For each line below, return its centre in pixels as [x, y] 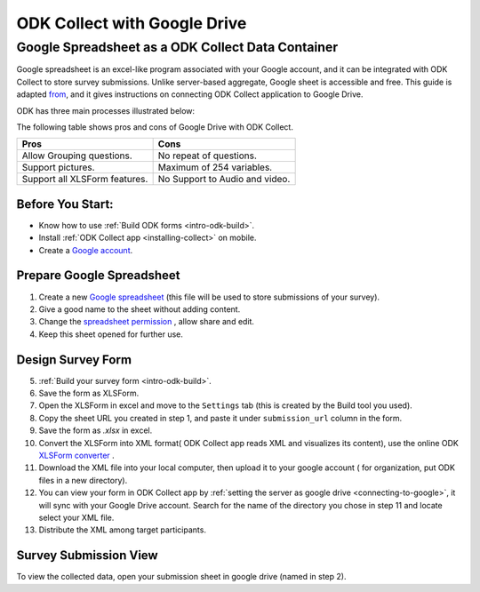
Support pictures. [58, 167]
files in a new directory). [83, 480]
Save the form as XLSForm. [89, 393]
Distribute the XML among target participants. [122, 530]
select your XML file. [76, 517]
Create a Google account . [86, 250]
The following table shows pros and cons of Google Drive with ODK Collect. [155, 127]
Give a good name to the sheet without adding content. [140, 309]
